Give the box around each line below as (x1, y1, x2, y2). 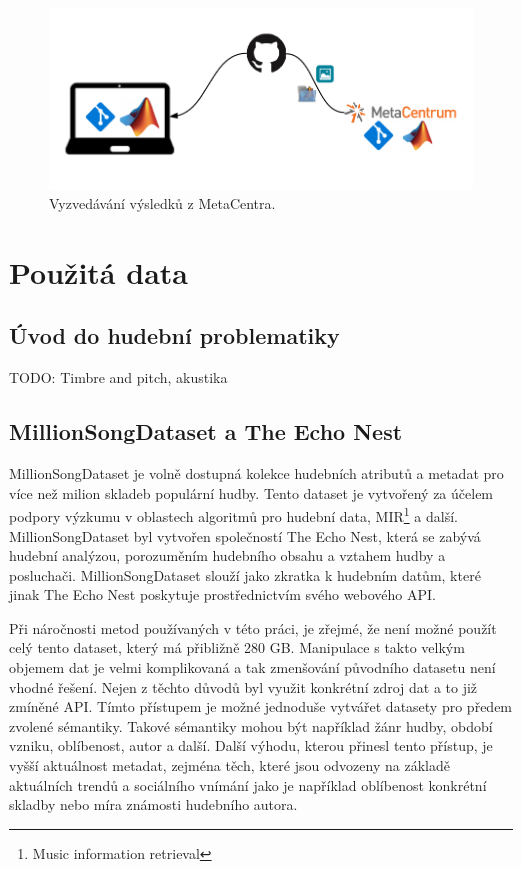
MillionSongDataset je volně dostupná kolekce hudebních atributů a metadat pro (9, 463, 504, 484)
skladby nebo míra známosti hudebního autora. (9, 794, 298, 815)
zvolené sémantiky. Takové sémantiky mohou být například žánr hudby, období (9, 715, 493, 736)
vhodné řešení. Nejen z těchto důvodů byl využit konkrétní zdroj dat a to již (9, 676, 478, 697)
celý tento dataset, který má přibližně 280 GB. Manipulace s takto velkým (9, 637, 465, 658)
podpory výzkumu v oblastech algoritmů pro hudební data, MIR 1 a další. (9, 503, 458, 526)
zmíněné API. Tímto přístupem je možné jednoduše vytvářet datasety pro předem (9, 696, 513, 717)
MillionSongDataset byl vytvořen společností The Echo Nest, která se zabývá (9, 525, 481, 546)
